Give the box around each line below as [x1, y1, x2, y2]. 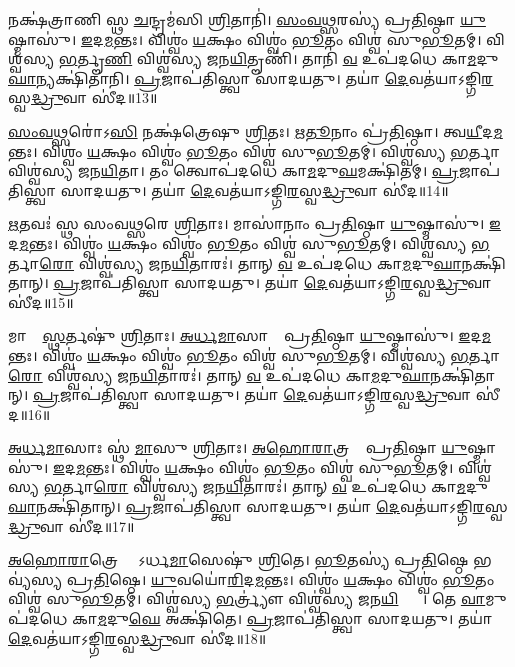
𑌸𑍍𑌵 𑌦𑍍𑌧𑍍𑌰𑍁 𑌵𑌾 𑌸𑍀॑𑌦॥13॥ [8, 87, 158, 108]
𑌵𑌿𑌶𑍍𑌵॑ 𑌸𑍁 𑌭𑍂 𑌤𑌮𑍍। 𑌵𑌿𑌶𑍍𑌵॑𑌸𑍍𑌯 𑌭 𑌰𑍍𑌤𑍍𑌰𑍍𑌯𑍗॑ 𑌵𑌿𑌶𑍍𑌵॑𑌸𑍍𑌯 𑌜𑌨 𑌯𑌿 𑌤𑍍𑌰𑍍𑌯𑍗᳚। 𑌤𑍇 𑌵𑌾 [8, 588, 486, 609]
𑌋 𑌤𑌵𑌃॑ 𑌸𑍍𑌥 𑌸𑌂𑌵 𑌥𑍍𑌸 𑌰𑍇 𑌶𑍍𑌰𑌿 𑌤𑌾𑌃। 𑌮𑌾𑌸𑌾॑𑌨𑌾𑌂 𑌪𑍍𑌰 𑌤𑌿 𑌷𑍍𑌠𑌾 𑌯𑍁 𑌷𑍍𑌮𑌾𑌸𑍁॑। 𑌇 [8, 213, 501, 234]
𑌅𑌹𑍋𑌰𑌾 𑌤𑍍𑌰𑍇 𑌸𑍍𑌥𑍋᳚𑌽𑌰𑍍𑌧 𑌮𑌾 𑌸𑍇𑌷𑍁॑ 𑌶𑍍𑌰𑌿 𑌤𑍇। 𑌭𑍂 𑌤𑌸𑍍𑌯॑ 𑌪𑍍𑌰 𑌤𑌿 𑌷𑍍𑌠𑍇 [8, 549, 469, 570]
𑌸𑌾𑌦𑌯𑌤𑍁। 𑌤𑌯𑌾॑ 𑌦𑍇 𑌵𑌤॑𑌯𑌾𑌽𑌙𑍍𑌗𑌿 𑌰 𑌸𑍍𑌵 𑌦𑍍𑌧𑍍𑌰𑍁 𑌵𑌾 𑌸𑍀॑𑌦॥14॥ [60, 179, 449, 200]
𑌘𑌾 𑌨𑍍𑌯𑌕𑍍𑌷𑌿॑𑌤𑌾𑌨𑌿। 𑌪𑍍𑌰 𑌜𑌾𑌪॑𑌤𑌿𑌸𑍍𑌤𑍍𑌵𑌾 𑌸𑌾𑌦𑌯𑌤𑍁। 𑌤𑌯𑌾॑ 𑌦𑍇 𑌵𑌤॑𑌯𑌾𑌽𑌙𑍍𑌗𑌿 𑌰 [8, 67, 494, 88]
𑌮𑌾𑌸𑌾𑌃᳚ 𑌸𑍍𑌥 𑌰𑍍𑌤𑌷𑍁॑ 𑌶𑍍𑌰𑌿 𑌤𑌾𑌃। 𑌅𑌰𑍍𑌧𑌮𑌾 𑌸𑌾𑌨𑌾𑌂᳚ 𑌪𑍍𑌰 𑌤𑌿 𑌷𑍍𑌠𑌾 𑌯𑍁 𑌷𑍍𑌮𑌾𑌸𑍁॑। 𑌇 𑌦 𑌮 [8, 325, 492, 346]
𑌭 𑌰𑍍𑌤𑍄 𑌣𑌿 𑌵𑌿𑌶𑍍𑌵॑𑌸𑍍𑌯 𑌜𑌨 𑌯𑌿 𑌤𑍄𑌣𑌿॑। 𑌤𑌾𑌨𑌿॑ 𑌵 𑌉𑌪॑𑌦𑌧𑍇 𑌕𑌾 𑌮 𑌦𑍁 [58, 48, 499, 69]
